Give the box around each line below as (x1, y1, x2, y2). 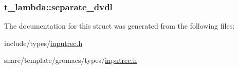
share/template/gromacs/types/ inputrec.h (4, 55, 137, 65)
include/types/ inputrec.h (4, 37, 83, 48)
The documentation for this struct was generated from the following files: (4, 20, 235, 31)
